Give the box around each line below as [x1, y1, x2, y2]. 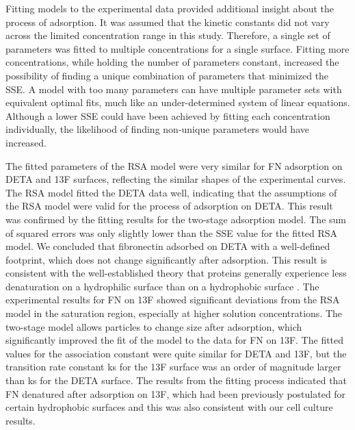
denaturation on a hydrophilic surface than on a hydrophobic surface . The [5, 279, 319, 293]
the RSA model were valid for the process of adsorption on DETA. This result [5, 199, 333, 213]
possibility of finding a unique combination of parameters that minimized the [5, 68, 329, 82]
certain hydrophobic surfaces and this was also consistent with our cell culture [5, 400, 333, 414]
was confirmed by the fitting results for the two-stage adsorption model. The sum [5, 212, 346, 226]
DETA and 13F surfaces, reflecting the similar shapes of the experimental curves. [5, 172, 346, 186]
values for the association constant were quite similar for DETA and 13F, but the [5, 346, 347, 360]
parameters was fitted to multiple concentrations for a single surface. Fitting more [5, 41, 350, 55]
